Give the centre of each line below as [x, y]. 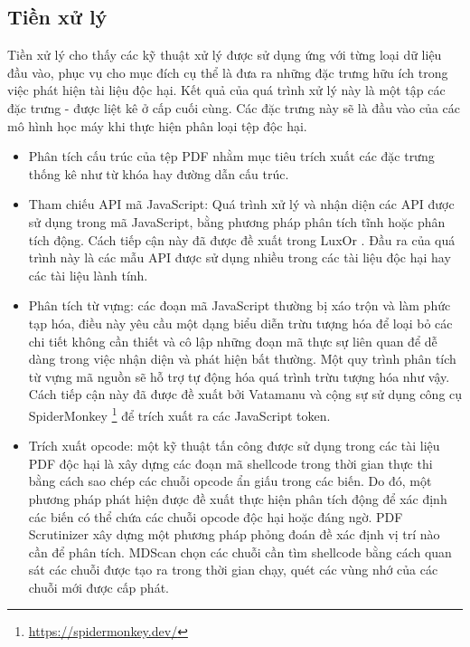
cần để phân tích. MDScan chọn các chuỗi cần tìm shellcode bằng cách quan [240, 552]
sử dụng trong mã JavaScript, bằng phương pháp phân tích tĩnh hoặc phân [237, 221]
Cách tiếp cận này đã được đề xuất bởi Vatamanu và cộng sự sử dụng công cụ [245, 394]
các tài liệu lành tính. [88, 275]
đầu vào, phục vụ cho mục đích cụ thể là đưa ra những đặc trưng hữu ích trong [228, 72]
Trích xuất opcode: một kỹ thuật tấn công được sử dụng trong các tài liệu [234, 446]
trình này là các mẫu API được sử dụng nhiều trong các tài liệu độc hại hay [240, 257]
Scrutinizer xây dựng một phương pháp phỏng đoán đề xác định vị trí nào [234, 534]
